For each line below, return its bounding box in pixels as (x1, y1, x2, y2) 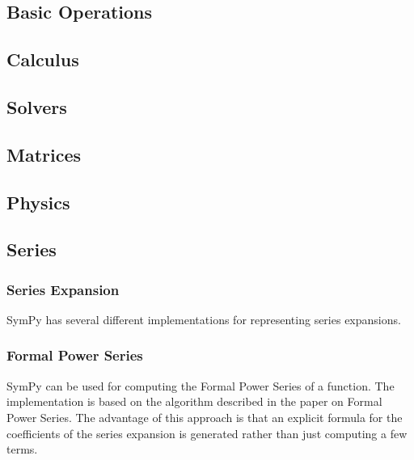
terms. (6, 441, 38, 458)
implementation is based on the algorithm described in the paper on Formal (6, 393, 382, 410)
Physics (6, 189, 70, 214)
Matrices (6, 141, 82, 167)
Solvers (6, 94, 67, 119)
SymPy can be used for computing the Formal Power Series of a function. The (6, 377, 395, 394)
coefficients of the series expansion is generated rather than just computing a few (6, 424, 408, 441)
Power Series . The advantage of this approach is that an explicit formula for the (6, 408, 403, 425)
